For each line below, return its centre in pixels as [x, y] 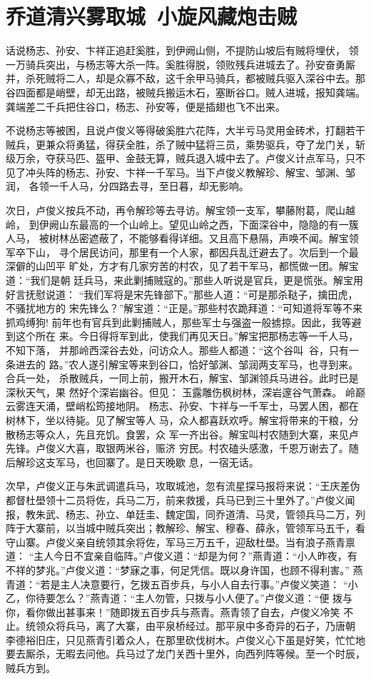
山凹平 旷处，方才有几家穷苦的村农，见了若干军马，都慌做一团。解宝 [197, 266]
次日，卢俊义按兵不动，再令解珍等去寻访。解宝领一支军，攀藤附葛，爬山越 [181, 210]
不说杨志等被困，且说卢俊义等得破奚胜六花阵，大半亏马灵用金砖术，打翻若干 [185, 130]
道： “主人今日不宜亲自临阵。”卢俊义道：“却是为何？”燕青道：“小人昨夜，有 [182, 556]
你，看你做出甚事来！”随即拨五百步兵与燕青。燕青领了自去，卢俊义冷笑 [173, 612]
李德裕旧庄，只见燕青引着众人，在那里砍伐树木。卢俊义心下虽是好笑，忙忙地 [185, 639]
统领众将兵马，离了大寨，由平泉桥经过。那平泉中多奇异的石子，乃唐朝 [190, 626]
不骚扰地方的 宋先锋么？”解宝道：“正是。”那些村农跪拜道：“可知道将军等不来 [184, 308]
